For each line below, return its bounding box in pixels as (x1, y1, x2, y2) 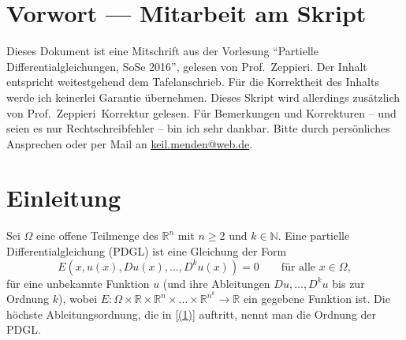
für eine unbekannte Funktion (6, 275, 150, 291)
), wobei (58, 290, 98, 307)
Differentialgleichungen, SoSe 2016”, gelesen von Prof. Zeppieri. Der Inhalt (6, 58, 367, 74)
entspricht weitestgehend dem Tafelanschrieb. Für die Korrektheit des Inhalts (6, 73, 379, 90)
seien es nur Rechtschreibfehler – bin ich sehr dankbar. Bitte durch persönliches (6, 120, 390, 136)
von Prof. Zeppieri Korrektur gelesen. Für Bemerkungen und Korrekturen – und (6, 104, 397, 121)
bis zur (332, 275, 365, 291)
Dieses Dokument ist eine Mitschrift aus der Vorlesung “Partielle (6, 43, 318, 59)
